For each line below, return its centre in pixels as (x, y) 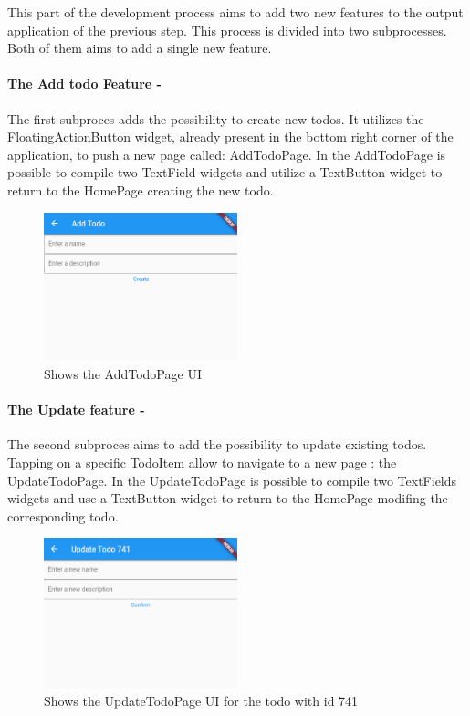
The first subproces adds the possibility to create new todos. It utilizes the (216, 118)
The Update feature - (76, 410)
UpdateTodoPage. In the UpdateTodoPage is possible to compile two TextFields (232, 480)
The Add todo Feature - (84, 84)
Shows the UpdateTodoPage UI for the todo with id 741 (201, 700)
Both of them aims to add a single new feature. (140, 48)
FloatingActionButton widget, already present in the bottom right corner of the (230, 137)
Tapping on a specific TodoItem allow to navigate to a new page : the (202, 463)
